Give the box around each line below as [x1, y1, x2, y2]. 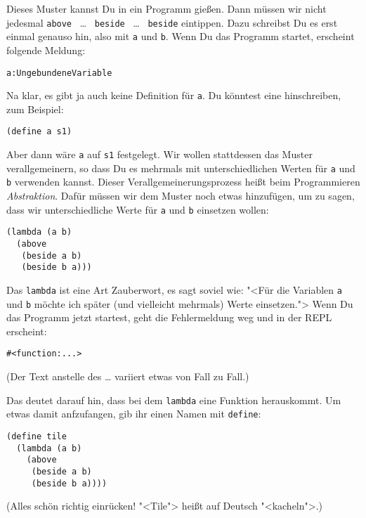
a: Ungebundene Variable [6, 67, 112, 78]
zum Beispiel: [6, 101, 64, 116]
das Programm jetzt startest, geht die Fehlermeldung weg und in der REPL [6, 310, 332, 325]
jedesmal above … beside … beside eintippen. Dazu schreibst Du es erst [6, 15, 338, 30]
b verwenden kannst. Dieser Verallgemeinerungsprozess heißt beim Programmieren [6, 174, 360, 189]
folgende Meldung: [6, 42, 86, 57]
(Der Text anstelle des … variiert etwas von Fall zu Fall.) [6, 369, 249, 384]
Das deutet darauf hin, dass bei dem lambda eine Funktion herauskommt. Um [6, 392, 341, 407]
